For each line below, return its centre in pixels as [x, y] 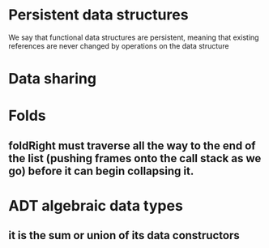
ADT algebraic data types [96, 205]
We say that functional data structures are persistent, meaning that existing [134, 37]
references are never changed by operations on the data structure [119, 45]
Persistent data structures [98, 15]
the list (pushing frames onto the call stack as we [135, 158]
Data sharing [53, 79]
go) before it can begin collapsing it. [101, 171]
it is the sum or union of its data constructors [124, 235]
